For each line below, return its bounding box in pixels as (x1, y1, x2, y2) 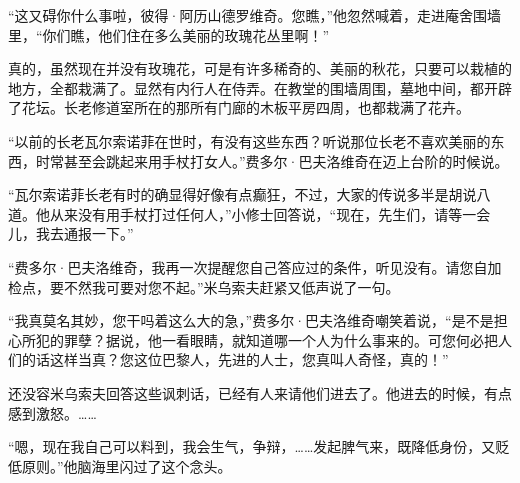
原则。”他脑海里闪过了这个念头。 (21, 455, 232, 476)
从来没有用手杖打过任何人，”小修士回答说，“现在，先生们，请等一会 (49, 203, 491, 224)
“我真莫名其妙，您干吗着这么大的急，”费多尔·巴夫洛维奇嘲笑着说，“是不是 (8, 310, 494, 331)
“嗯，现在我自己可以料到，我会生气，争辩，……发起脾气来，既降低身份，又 (8, 436, 496, 457)
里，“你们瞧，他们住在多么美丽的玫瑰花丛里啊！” (8, 24, 330, 45)
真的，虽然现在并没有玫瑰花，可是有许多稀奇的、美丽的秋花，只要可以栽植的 (8, 58, 512, 79)
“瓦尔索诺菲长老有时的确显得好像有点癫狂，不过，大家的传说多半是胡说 (8, 184, 477, 205)
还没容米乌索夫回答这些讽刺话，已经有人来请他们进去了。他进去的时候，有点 (8, 382, 512, 403)
